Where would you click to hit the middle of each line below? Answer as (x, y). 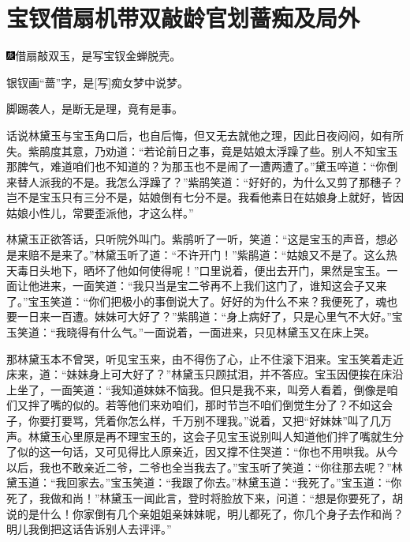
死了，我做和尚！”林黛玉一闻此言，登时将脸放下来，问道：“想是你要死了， (199, 497)
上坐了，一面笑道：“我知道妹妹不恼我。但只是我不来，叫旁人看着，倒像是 (197, 389)
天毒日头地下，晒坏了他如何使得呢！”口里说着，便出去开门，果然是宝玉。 (197, 270)
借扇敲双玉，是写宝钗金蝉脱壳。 (98, 56)
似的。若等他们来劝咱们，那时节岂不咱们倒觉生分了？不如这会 (232, 405)
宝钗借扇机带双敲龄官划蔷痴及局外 (183, 18)
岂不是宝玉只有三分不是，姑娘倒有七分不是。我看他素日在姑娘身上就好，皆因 (205, 197)
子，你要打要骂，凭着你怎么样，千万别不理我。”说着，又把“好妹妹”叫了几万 (199, 420)
